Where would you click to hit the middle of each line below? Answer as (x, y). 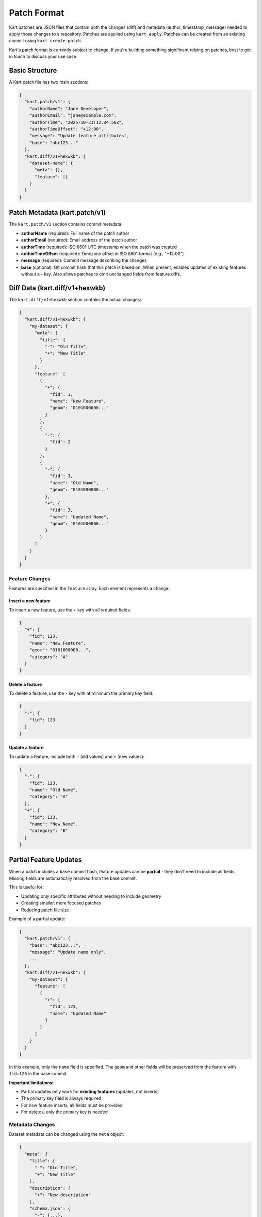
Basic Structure (33, 70)
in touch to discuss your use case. (43, 56)
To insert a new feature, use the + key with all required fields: (70, 610)
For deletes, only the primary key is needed (64, 1112)
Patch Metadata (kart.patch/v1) (57, 212)
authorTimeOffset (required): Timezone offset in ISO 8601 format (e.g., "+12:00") (103, 254)
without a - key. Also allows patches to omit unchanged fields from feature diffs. (101, 274)
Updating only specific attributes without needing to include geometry (91, 896)
